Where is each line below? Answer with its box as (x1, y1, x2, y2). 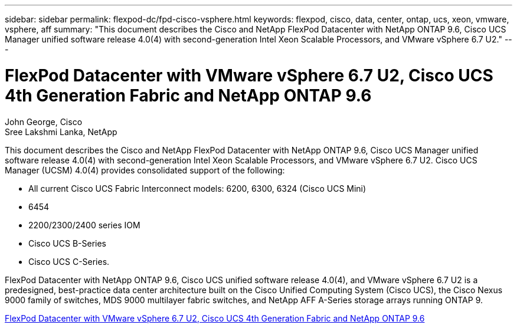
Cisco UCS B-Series (28, 238, 106, 248)
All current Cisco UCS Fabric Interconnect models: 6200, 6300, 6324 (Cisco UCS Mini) (28, 183, 367, 193)
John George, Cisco (5, 116, 83, 127)
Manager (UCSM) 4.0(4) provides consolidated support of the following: (5, 165, 285, 175)
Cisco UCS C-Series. (28, 256, 110, 267)
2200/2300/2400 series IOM (28, 219, 140, 230)
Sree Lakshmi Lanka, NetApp (5, 126, 117, 137)
